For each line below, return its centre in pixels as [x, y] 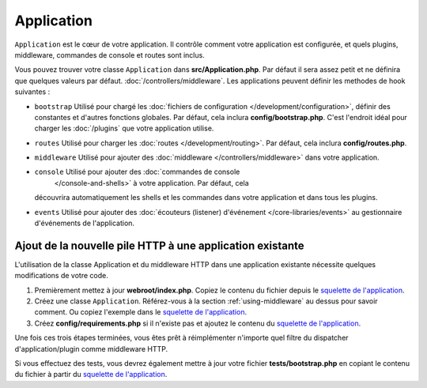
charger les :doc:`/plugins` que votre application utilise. [124, 128]
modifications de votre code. [61, 276]
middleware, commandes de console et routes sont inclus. [110, 55]
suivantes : [32, 92]
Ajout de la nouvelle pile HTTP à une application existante [159, 245]
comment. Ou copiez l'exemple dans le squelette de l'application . [141, 312]
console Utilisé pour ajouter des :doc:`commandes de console [137, 172]
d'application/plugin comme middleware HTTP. [91, 348]
